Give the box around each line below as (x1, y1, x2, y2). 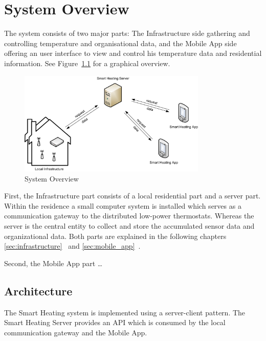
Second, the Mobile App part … (4, 257, 103, 268)
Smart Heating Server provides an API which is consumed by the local (4, 317, 226, 328)
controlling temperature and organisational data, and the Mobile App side (4, 37, 237, 48)
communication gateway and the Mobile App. (4, 327, 147, 337)
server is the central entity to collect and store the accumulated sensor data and (4, 220, 255, 231)
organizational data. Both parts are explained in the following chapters (4, 230, 227, 241)
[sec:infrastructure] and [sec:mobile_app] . (4, 240, 141, 251)
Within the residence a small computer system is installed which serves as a (4, 200, 241, 211)
